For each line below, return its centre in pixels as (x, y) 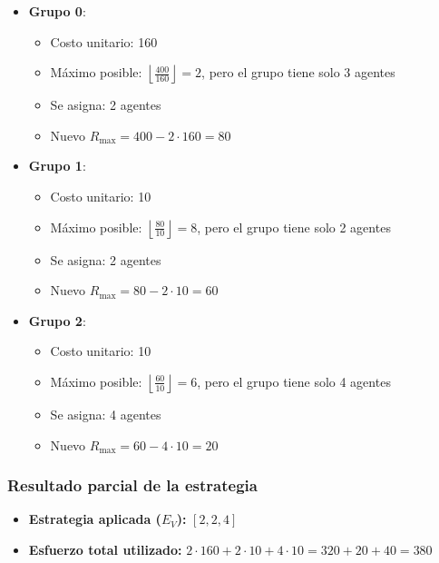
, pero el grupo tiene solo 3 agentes (298, 72)
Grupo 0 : (57, 11)
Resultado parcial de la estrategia (132, 485)
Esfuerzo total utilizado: (105, 549)
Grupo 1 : (57, 166)
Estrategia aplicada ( (95, 519)
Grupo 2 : (57, 320)
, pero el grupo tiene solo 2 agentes (294, 227)
